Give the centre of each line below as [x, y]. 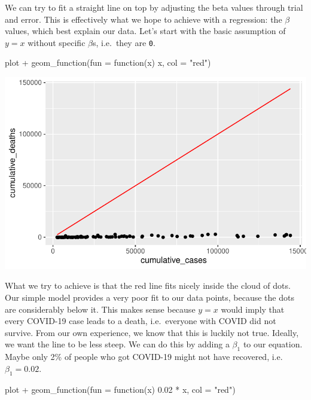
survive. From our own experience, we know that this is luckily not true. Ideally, [152, 332]
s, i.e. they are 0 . [124, 42]
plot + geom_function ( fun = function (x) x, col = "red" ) [108, 62]
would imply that [253, 309]
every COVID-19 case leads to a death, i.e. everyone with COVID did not [141, 321]
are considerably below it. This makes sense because [100, 309]
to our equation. [273, 344]
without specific [57, 42]
